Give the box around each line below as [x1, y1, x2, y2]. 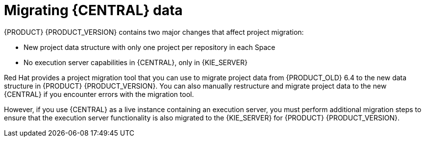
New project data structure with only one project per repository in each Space [24, 43, 275, 51]
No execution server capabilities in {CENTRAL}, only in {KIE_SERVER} [24, 58, 248, 67]
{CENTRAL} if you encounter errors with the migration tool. [4, 90, 194, 98]
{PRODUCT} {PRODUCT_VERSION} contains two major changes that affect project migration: [4, 27, 304, 36]
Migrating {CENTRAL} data [4, 2, 183, 19]
